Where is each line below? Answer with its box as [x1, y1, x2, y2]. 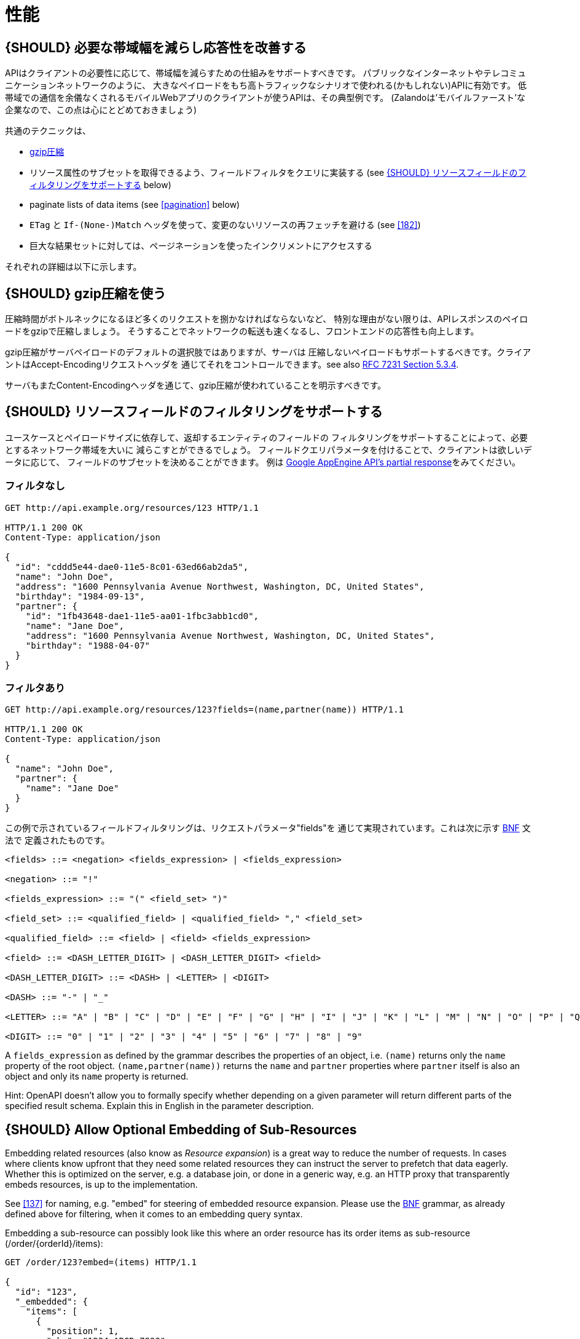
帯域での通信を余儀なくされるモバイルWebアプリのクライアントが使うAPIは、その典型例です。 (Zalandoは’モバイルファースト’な [5, 92, 526, 103]
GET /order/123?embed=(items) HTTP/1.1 [5, 1257, 197, 1268]
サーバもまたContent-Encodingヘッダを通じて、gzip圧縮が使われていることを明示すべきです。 [5, 380, 386, 391]
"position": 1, [46, 1326, 119, 1337]
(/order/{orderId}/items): [5, 1238, 103, 1249]
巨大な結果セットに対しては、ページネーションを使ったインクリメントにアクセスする [29, 240, 373, 251]
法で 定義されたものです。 [5, 835, 110, 846]
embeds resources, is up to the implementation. [5, 1179, 198, 1190]
